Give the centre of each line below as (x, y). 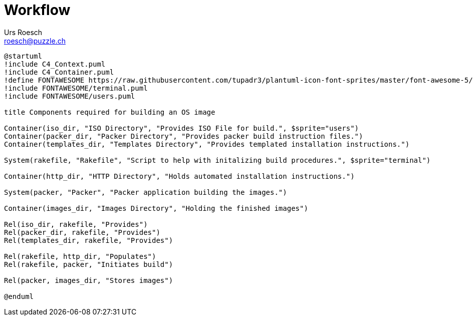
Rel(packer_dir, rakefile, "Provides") (82, 232)
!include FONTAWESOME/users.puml (70, 96)
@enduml (19, 296)
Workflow (37, 10)
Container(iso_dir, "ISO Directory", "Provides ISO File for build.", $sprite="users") (182, 128)
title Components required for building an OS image (110, 112)
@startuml (23, 56)
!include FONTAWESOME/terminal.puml (76, 88)
